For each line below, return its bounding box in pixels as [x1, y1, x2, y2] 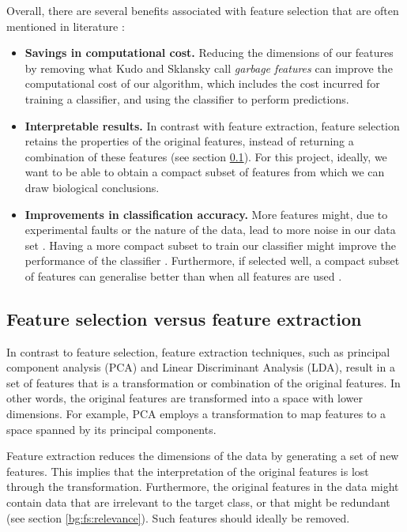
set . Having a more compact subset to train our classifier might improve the [24, 236, 396, 253]
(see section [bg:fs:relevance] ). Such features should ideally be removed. [6, 509, 350, 526]
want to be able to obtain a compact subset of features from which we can [24, 164, 385, 180]
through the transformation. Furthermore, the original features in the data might [6, 478, 399, 495]
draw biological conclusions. [24, 179, 160, 195]
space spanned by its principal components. [6, 421, 217, 437]
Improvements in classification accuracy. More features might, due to [24, 206, 388, 222]
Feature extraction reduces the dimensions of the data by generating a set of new [6, 447, 399, 464]
